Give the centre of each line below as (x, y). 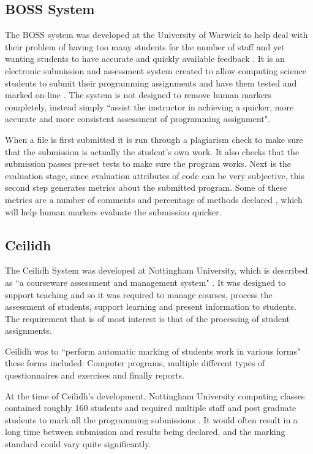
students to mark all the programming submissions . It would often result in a (151, 419)
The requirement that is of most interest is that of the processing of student (147, 318)
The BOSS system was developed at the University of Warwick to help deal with (156, 35)
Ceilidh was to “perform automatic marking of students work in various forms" (153, 351)
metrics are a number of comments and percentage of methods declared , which (154, 199)
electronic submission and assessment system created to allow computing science (156, 70)
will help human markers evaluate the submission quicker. (113, 211)
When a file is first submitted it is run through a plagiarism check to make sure (154, 139)
